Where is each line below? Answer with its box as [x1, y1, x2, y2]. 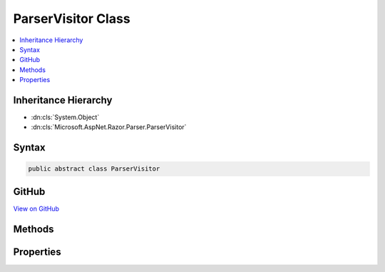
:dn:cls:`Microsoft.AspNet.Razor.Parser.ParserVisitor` [31, 123, 187, 131]
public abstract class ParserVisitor [28, 165, 160, 173]
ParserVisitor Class [13, 11, 131, 26]
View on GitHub [13, 204, 60, 213]
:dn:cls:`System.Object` [31, 113, 100, 121]
